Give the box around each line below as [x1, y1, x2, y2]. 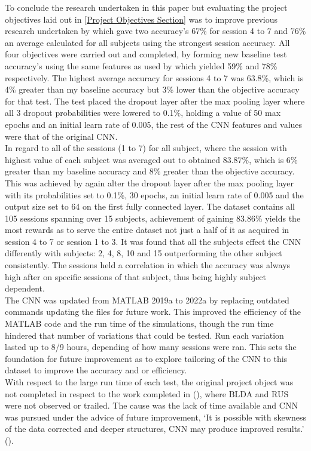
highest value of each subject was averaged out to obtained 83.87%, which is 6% [5, 153, 298, 165]
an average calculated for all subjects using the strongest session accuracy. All [5, 36, 290, 48]
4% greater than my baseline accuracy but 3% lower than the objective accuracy [5, 83, 300, 96]
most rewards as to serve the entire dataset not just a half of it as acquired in [5, 223, 289, 236]
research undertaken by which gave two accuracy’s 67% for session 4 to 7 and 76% [5, 24, 306, 37]
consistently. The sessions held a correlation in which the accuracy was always [5, 259, 291, 271]
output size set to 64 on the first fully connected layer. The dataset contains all [5, 200, 295, 213]
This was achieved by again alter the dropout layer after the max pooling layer [5, 176, 294, 189]
